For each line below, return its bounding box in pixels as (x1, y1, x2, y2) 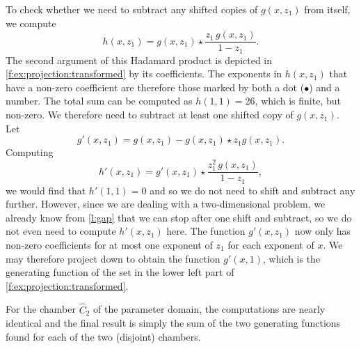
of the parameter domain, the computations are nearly (93, 302, 326, 316)
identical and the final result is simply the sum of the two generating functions (6, 316, 341, 330)
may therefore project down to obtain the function (6, 251, 220, 265)
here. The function (166, 224, 246, 238)
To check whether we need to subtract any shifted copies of (6, 2, 258, 16)
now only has (294, 224, 351, 238)
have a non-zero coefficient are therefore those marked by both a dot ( (6, 79, 305, 94)
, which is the (262, 251, 321, 265)
